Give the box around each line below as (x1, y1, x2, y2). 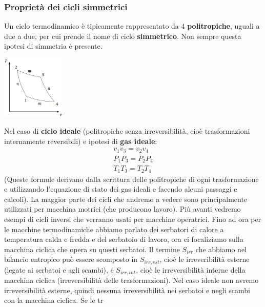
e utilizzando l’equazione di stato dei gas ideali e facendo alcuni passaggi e (4, 183, 237, 194)
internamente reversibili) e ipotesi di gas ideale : (4, 135, 157, 146)
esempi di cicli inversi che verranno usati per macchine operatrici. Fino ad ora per (4, 213, 261, 224)
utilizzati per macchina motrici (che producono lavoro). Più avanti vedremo (4, 203, 241, 214)
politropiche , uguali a (187, 21, 260, 31)
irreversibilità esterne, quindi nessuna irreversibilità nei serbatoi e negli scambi (4, 284, 250, 295)
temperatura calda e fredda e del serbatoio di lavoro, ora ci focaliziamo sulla (4, 234, 243, 244)
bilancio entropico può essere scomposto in (4, 254, 138, 264)
